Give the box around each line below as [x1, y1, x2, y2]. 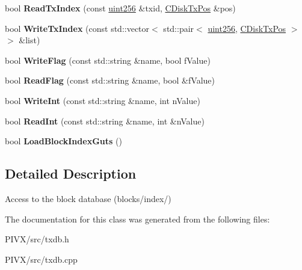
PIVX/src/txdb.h [5, 233, 69, 245]
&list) [19, 34, 40, 46]
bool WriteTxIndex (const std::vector [5, 22, 150, 34]
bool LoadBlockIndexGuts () [5, 135, 122, 147]
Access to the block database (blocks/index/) [5, 192, 171, 204]
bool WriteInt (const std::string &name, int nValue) [5, 94, 200, 106]
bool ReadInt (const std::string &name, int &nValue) [5, 114, 205, 127]
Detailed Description [5, 164, 137, 183]
